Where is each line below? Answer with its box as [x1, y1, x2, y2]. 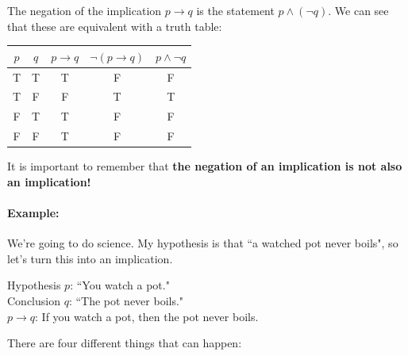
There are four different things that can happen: [7, 335, 242, 351]
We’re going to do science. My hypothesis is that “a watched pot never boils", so [7, 235, 398, 251]
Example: [7, 204, 60, 220]
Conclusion [7, 292, 60, 308]
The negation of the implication [7, 2, 162, 18]
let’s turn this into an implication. [7, 250, 173, 266]
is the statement [196, 2, 275, 18]
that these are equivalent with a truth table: [7, 17, 222, 34]
